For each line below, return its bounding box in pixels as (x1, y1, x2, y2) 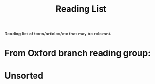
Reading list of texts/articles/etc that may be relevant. (4, 31, 112, 37)
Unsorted (4, 70, 44, 81)
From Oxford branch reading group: (4, 48, 151, 59)
